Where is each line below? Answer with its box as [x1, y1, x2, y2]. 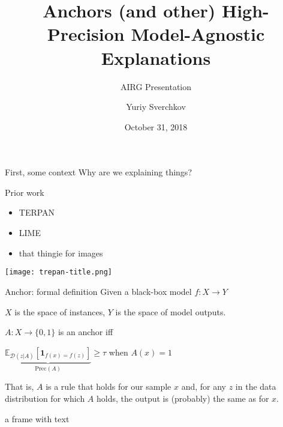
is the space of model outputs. [115, 305, 226, 318]
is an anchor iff [58, 326, 113, 338]
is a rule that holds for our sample [46, 380, 171, 393]
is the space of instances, [14, 305, 106, 318]
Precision [47, 22, 125, 46]
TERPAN [19, 206, 55, 219]
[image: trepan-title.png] [5, 268, 112, 277]
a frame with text [5, 412, 70, 425]
